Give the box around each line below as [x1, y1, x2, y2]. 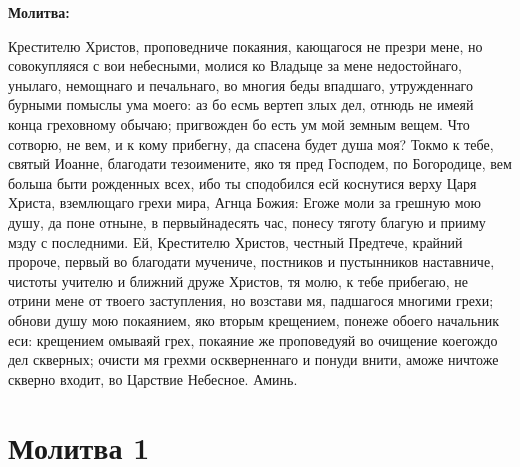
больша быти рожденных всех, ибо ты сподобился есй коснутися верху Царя [8, 172, 477, 193]
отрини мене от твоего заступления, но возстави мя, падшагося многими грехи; [8, 290, 494, 311]
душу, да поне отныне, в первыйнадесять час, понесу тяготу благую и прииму [8, 211, 486, 232]
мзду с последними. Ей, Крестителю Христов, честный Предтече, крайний [8, 231, 463, 252]
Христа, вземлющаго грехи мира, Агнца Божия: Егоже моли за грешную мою [8, 192, 482, 213]
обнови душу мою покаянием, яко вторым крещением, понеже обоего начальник [8, 309, 500, 330]
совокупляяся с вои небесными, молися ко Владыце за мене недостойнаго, [8, 55, 462, 76]
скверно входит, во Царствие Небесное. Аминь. [8, 368, 298, 389]
